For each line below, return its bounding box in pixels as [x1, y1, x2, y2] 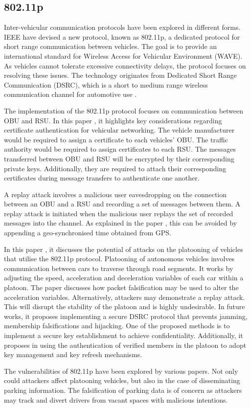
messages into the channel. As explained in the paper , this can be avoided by [4, 218, 237, 228]
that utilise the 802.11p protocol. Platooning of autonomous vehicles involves [4, 253, 235, 264]
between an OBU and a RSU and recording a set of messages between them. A [4, 199, 241, 209]
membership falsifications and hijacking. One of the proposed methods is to [4, 320, 230, 331]
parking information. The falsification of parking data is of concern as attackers [4, 385, 242, 395]
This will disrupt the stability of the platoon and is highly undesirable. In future [4, 301, 245, 312]
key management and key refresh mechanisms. [4, 349, 142, 360]
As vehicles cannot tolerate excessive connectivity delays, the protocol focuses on [4, 60, 246, 70]
